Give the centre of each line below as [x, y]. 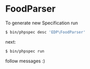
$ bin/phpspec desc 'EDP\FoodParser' [46, 32]
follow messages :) [25, 61]
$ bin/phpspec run [25, 51]
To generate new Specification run [42, 23]
